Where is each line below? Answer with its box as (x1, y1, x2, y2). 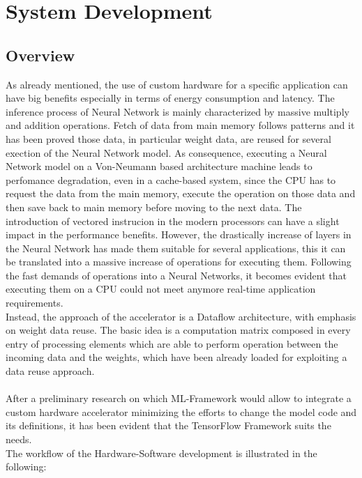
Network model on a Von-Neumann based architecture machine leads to (6, 159, 312, 174)
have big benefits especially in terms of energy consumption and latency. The (6, 91, 335, 105)
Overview (6, 44, 75, 65)
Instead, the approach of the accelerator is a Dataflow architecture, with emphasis (6, 309, 356, 323)
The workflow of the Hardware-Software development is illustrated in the (6, 445, 317, 460)
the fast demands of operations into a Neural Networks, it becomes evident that (6, 268, 347, 282)
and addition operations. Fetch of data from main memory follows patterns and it (6, 118, 355, 132)
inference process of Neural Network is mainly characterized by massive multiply (6, 104, 349, 118)
